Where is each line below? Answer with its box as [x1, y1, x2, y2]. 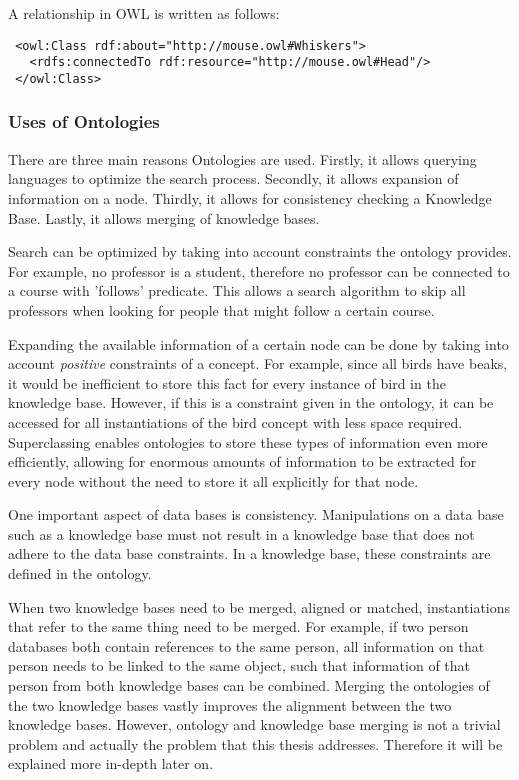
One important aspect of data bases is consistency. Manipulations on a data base [8, 504, 504, 525]
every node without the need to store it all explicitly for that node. [8, 470, 419, 491]
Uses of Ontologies [8, 109, 160, 134]
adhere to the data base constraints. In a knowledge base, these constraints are [8, 543, 491, 564]
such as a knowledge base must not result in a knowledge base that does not [8, 523, 475, 544]
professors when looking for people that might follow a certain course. [8, 299, 435, 320]
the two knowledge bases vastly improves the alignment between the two [8, 694, 452, 715]
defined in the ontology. [8, 563, 152, 584]
